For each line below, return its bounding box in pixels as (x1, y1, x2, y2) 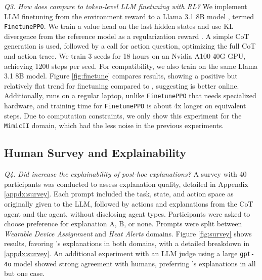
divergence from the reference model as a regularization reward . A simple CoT (4, 30, 249, 41)
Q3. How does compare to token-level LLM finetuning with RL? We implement (4, 1, 247, 11)
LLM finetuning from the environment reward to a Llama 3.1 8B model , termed (4, 11, 254, 21)
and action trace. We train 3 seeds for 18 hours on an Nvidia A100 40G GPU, (4, 51, 246, 61)
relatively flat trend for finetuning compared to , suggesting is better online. (4, 80, 239, 91)
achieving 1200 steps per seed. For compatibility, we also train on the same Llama (4, 60, 258, 71)
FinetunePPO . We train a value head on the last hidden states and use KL (4, 21, 234, 31)
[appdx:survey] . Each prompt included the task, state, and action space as (4, 188, 234, 199)
